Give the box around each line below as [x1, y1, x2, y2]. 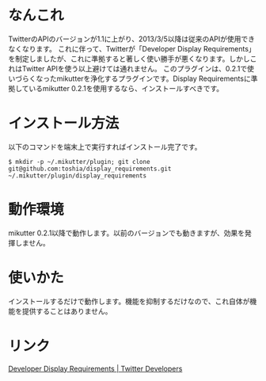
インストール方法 [8, 115, 120, 132]
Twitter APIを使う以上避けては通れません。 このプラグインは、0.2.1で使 [21, 63, 255, 73]
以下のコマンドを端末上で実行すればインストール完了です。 [8, 142, 202, 151]
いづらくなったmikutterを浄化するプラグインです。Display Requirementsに [8, 74, 251, 83]
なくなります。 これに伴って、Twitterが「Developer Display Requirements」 [8, 44, 256, 53]
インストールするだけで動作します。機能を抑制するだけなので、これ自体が [8, 296, 250, 306]
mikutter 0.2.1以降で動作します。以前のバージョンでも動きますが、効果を [8, 228, 245, 238]
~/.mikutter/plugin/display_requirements [8, 171, 147, 180]
